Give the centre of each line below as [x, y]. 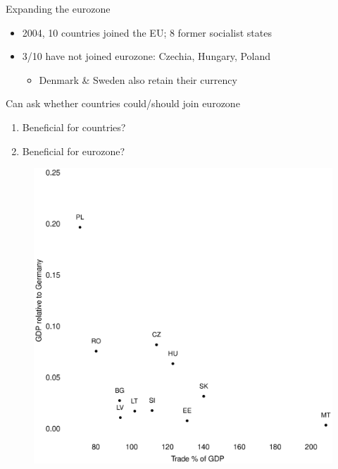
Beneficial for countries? [74, 127]
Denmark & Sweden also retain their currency [138, 79]
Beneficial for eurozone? [74, 151]
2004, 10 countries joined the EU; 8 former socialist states [147, 32]
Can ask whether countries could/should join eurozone [123, 103]
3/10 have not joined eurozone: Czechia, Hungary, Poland [146, 56]
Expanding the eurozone [58, 8]
